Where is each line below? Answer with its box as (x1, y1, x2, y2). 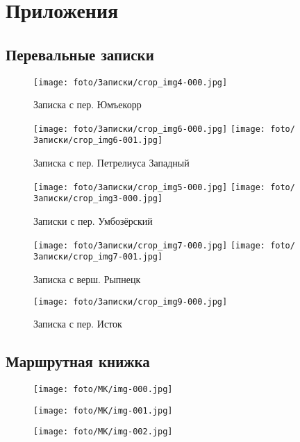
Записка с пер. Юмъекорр (33, 97, 142, 112)
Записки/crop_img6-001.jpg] (33, 135, 163, 146)
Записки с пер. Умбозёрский (33, 214, 153, 228)
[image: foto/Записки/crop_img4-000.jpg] (33, 77, 228, 87)
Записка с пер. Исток (33, 316, 122, 331)
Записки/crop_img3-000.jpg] (33, 194, 163, 204)
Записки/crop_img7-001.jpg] (33, 252, 163, 262)
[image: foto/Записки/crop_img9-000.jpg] (33, 296, 228, 307)
